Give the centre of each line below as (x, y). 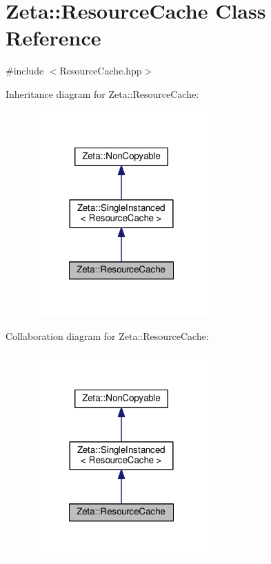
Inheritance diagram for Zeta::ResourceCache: (102, 93)
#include (25, 71)
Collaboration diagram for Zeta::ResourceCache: (107, 335)
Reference (53, 38)
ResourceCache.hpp (101, 71)
